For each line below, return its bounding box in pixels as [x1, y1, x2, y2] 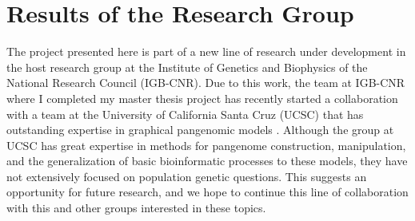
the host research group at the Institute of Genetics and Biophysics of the [6, 58, 368, 75]
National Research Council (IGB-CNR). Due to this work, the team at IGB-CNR [6, 74, 405, 91]
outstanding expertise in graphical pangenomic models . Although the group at [6, 121, 394, 138]
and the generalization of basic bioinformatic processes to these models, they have [6, 152, 408, 169]
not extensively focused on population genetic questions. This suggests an [6, 168, 367, 184]
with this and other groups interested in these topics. [6, 199, 266, 216]
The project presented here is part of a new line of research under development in [6, 43, 406, 60]
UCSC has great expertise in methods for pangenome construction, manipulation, [6, 136, 406, 153]
